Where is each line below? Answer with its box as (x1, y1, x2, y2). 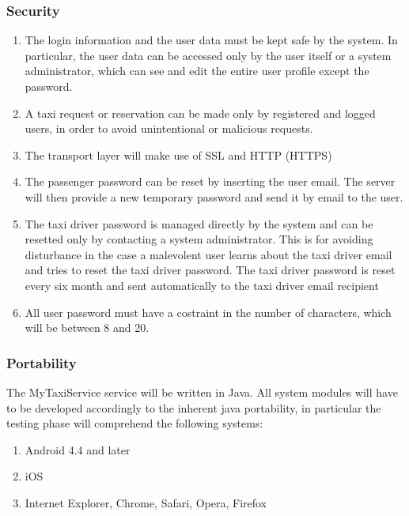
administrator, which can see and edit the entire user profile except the (25, 62, 369, 79)
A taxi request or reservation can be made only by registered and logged (25, 104, 376, 121)
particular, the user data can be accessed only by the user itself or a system (25, 47, 392, 63)
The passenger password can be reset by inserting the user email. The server (25, 173, 396, 190)
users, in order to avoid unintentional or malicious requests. (25, 120, 313, 137)
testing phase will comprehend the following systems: (6, 415, 263, 431)
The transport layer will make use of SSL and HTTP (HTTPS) (25, 146, 332, 163)
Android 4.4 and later (25, 441, 131, 458)
